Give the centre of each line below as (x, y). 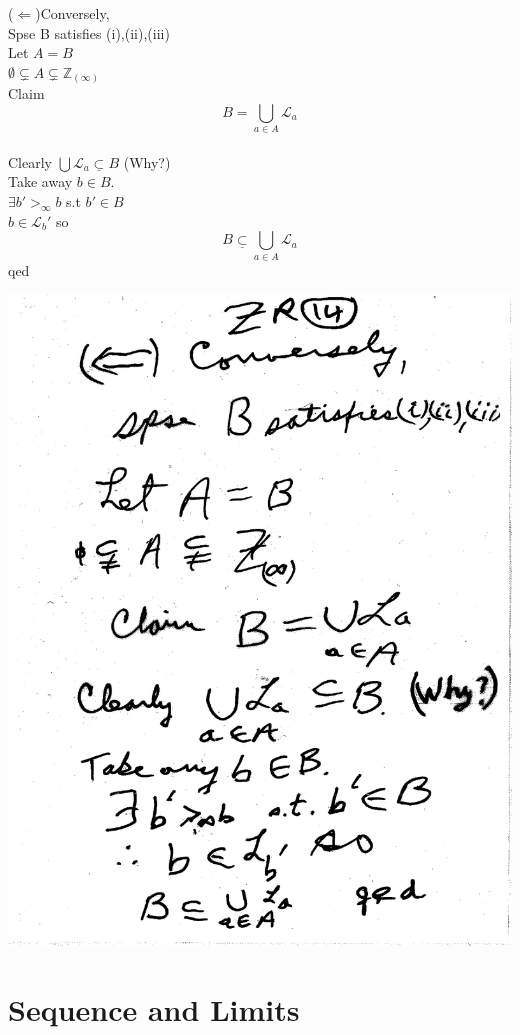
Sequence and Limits (154, 1008)
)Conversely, (72, 13)
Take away (40, 181)
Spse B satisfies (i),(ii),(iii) (89, 32)
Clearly (30, 161)
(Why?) (147, 161)
